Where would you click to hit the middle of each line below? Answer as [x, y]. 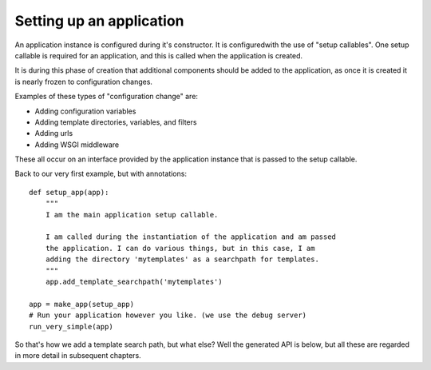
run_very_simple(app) [71, 326]
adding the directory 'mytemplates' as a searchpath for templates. [182, 259]
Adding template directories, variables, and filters [116, 122]
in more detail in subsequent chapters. [78, 356]
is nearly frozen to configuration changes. [84, 82]
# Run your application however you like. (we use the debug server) [168, 315]
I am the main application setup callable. [132, 215]
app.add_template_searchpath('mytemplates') [134, 281]
